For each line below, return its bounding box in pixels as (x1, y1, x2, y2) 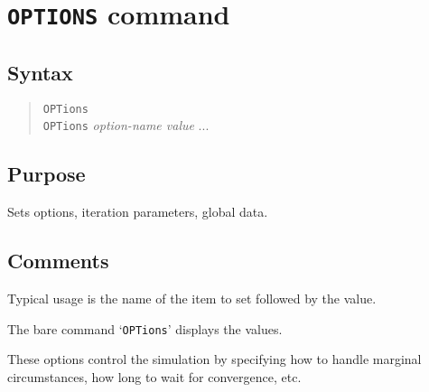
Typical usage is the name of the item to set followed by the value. (7, 289, 377, 308)
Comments (7, 247, 109, 275)
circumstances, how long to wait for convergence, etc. (7, 367, 302, 386)
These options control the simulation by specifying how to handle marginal (7, 350, 422, 369)
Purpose (7, 160, 86, 188)
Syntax (7, 58, 73, 86)
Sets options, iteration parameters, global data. (7, 202, 268, 221)
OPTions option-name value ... (42, 116, 210, 135)
